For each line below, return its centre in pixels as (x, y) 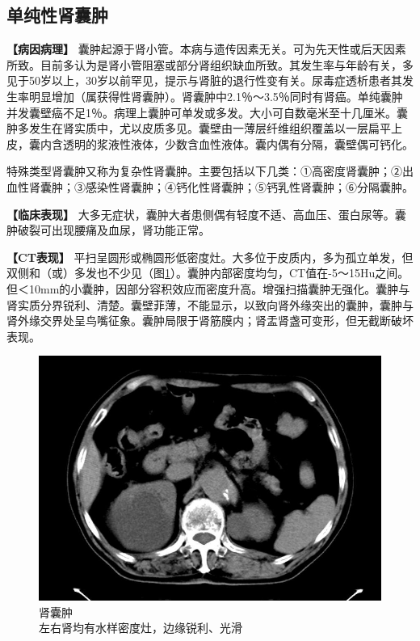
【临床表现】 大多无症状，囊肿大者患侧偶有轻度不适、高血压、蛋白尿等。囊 (206, 214)
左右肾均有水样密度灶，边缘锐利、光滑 (141, 628)
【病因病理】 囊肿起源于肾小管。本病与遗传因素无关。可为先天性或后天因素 (206, 49)
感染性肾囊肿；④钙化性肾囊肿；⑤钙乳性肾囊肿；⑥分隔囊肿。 (249, 186)
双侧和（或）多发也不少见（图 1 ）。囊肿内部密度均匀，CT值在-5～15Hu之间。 (208, 273)
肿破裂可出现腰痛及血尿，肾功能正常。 (108, 230)
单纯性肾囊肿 (57, 15)
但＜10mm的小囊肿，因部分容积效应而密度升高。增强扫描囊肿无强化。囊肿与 (208, 288)
